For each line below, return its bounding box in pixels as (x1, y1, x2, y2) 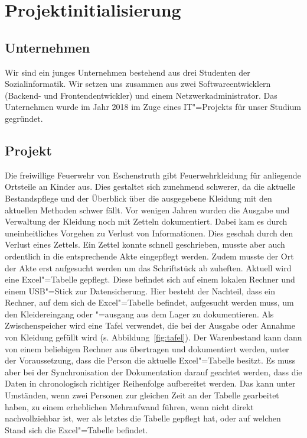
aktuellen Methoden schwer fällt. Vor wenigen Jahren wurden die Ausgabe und (5, 203, 290, 216)
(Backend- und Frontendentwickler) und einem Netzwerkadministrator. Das (5, 89, 277, 101)
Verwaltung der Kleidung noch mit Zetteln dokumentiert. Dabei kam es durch (5, 215, 288, 228)
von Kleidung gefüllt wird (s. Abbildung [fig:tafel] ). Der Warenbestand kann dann (5, 331, 302, 343)
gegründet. (5, 112, 43, 124)
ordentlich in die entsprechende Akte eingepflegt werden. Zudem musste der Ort (5, 249, 294, 262)
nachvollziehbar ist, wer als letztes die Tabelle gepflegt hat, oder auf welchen (5, 412, 281, 424)
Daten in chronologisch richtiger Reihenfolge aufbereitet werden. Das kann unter (5, 377, 296, 390)
